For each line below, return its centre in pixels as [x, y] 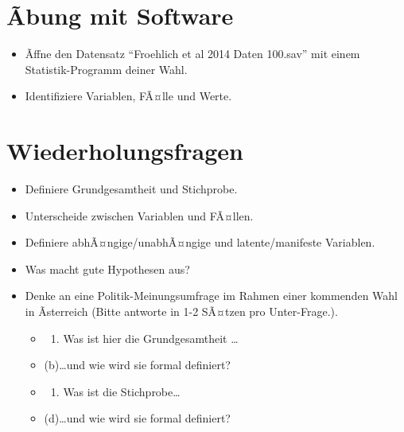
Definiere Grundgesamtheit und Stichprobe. [131, 189]
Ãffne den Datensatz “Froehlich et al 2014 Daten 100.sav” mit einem [192, 54]
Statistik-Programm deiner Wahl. [106, 69]
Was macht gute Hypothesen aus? [107, 269]
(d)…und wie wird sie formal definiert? [137, 418]
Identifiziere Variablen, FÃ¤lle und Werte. [128, 96]
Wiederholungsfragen [125, 151]
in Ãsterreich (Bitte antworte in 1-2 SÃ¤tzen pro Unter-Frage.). [181, 311]
